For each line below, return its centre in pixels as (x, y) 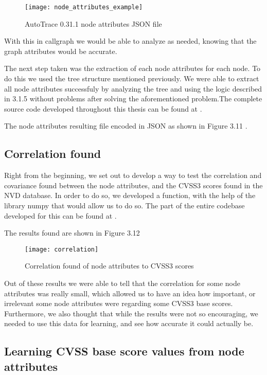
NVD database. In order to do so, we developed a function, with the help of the (130, 195)
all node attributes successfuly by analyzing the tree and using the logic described (133, 88)
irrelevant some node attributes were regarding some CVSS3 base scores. (119, 303)
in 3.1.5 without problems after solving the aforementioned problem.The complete (133, 99)
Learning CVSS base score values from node (124, 351)
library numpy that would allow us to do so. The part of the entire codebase (124, 205)
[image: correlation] (62, 249)
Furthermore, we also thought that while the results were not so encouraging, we (131, 313)
